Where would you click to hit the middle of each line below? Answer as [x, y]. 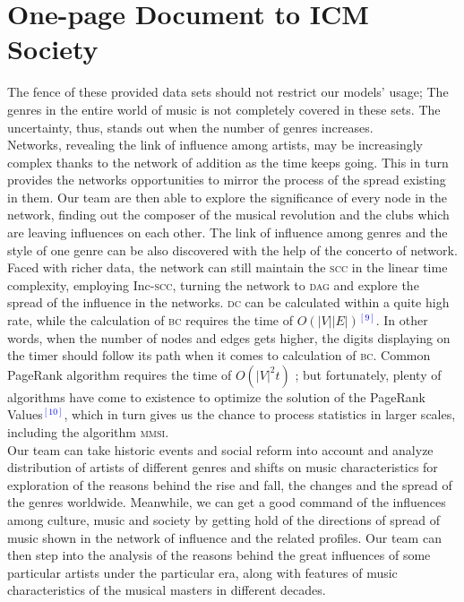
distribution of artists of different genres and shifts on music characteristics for [223, 467]
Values [25, 414]
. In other [402, 320]
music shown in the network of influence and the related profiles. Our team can [224, 537]
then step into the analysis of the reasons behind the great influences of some [219, 555]
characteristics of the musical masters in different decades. [167, 590]
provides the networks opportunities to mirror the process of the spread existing [227, 180]
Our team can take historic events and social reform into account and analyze [220, 449]
